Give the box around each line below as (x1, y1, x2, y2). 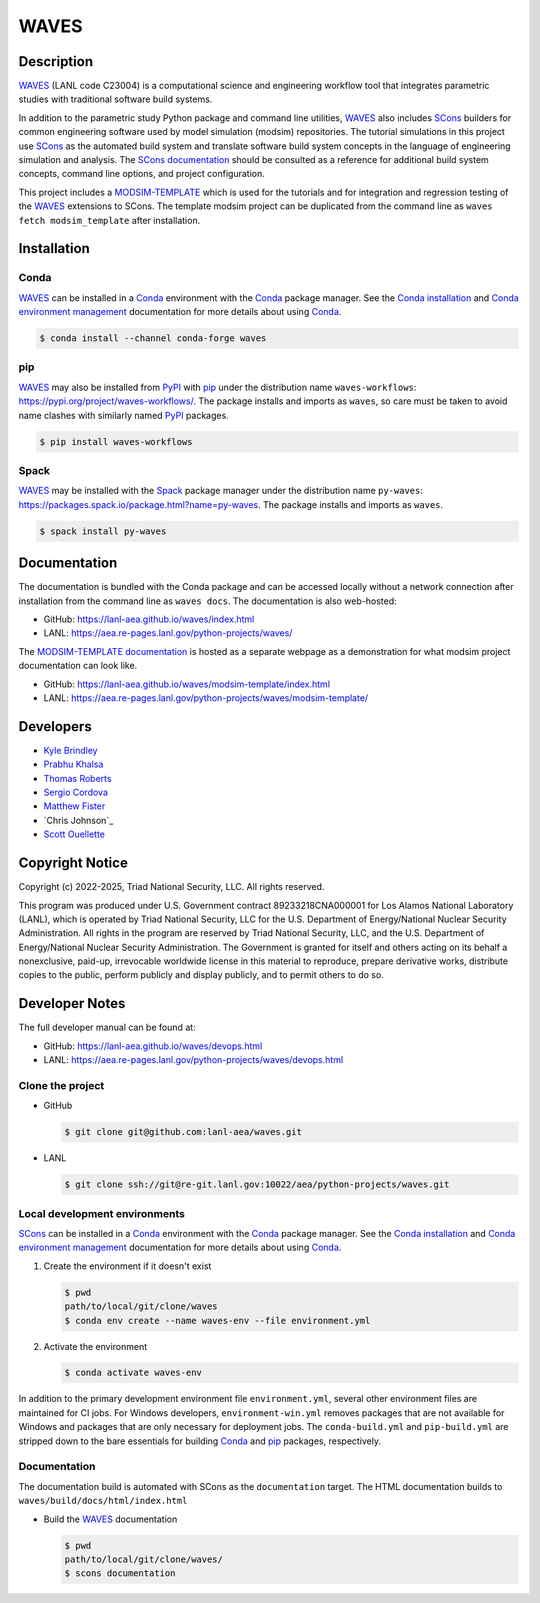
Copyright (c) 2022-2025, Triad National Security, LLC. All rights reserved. (18, 881, 325, 893)
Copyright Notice (18, 855, 129, 872)
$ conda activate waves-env (64, 1367, 202, 1379)
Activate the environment (43, 1340, 148, 1352)
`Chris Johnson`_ (43, 814, 114, 826)
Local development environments (18, 1206, 185, 1220)
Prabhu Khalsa (43, 758, 104, 770)
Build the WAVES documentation (43, 1513, 178, 1525)
